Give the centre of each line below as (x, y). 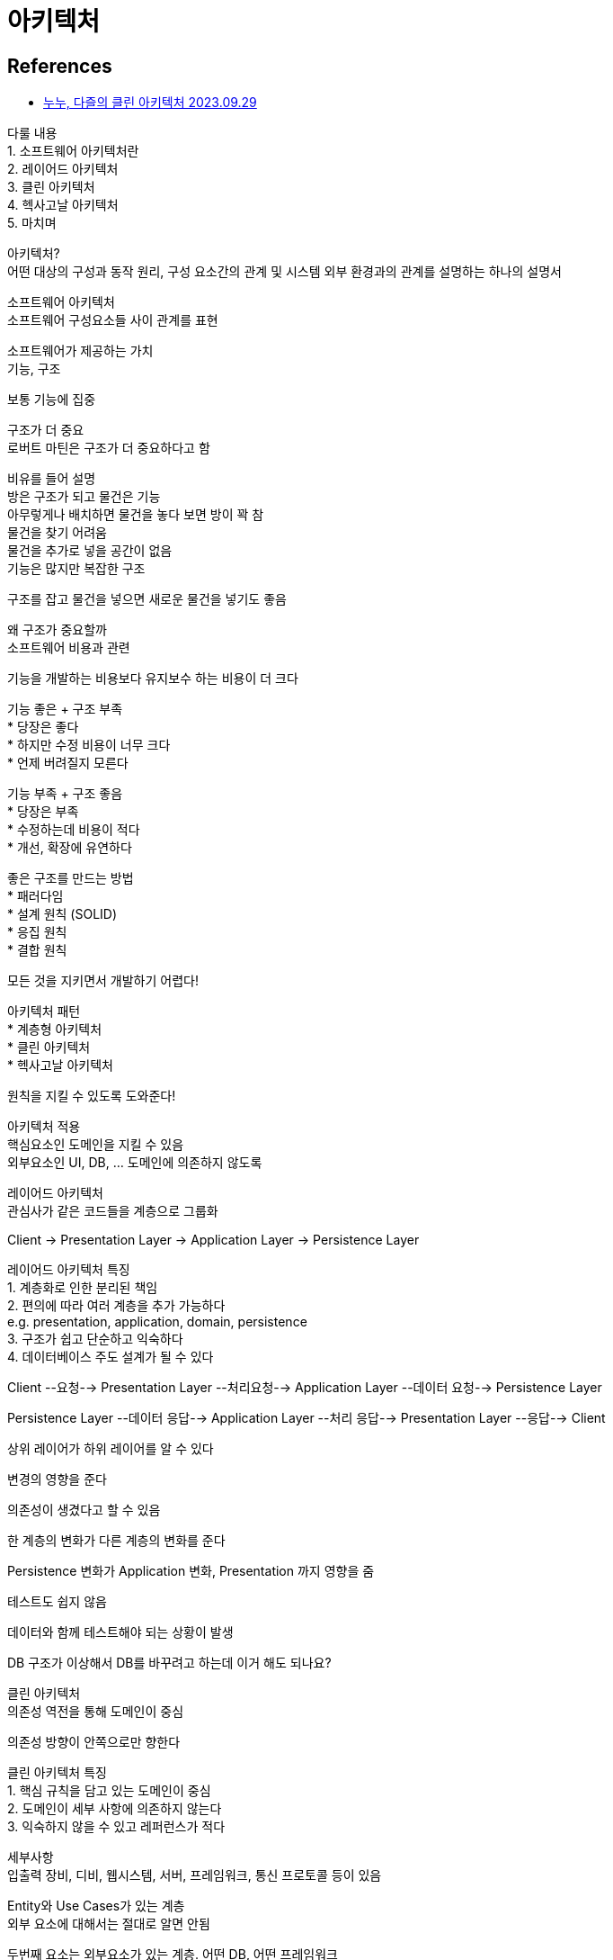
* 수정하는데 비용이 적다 (74, 830)
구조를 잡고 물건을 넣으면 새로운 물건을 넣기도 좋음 (147, 599)
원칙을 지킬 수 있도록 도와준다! (92, 1096)
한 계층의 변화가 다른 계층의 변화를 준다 (116, 1541)
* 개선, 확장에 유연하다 (70, 848)
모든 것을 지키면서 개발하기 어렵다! (103, 981)
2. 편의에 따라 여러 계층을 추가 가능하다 (116, 1306)
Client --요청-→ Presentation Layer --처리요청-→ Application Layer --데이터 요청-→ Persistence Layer (305, 1388)
